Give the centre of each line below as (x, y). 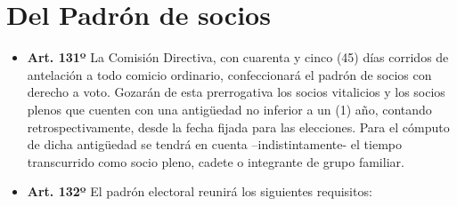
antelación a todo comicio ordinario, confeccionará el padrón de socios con (229, 74)
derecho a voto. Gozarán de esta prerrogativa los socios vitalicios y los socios (236, 92)
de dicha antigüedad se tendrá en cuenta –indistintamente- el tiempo (214, 144)
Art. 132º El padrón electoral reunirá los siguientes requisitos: (200, 191)
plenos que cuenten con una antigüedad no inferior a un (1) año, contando (229, 109)
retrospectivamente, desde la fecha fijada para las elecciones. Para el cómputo (238, 127)
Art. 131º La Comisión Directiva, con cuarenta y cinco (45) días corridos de (238, 57)
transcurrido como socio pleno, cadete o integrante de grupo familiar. (216, 161)
